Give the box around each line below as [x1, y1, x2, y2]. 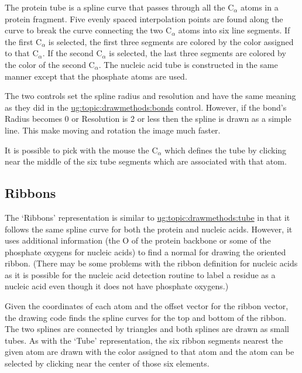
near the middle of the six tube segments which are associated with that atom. [5, 155, 287, 167]
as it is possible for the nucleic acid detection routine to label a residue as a [5, 268, 276, 280]
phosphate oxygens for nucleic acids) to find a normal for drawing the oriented [5, 245, 286, 258]
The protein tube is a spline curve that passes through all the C [5, 1, 234, 13]
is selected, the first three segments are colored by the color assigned [48, 35, 294, 47]
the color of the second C [5, 58, 95, 70]
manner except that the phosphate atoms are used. [5, 70, 187, 82]
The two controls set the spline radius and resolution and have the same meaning [5, 90, 296, 102]
